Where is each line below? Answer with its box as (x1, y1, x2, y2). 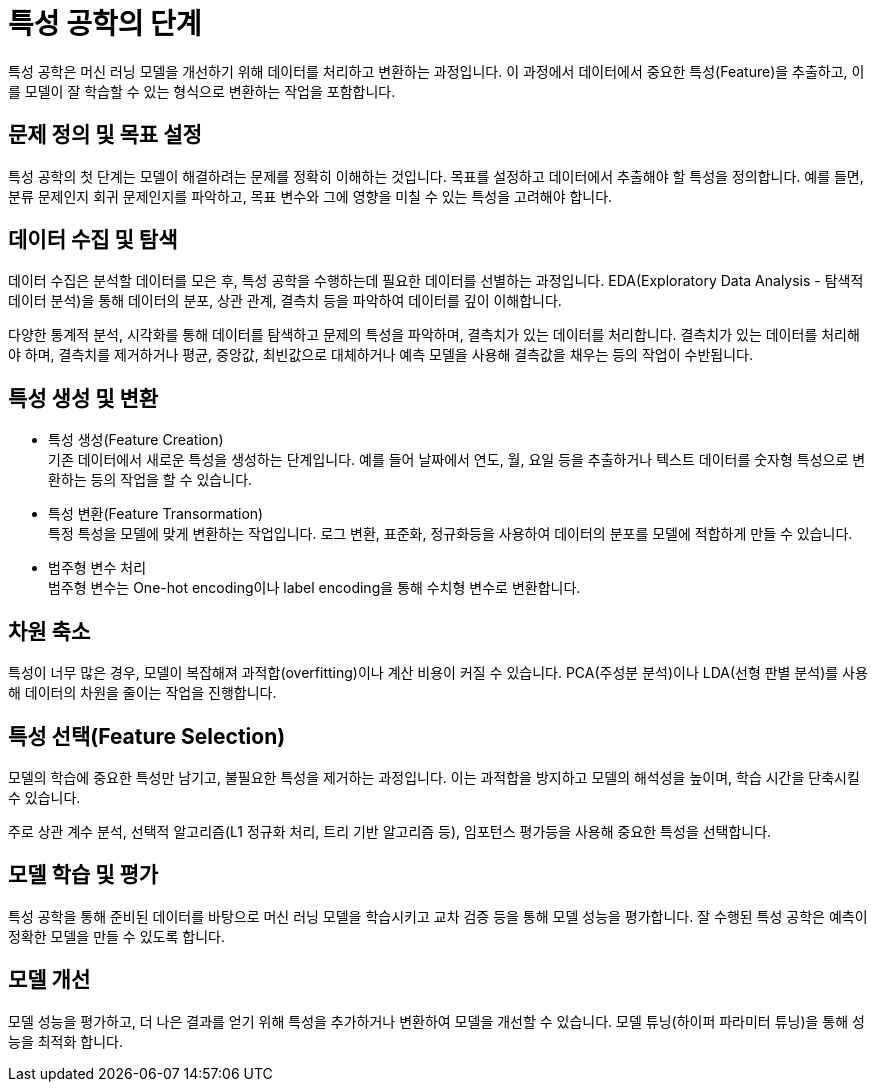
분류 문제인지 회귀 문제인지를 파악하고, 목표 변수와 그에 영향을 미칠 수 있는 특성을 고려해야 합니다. (8, 187, 613, 205)
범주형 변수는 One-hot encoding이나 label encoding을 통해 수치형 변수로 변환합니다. (48, 579, 581, 597)
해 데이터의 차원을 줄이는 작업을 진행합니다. (8, 684, 277, 702)
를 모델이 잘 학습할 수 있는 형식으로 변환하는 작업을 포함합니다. (8, 82, 396, 100)
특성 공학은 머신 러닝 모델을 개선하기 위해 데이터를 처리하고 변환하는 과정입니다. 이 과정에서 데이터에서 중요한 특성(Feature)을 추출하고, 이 (8, 62, 865, 80)
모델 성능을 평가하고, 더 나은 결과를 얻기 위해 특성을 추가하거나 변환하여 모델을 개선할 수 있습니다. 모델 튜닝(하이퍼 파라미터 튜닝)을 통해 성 (8, 1012, 865, 1030)
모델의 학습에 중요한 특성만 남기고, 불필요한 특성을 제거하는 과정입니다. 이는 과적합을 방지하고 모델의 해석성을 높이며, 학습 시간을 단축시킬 (8, 768, 860, 786)
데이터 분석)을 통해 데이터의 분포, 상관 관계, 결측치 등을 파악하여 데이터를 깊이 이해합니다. (8, 292, 562, 310)
